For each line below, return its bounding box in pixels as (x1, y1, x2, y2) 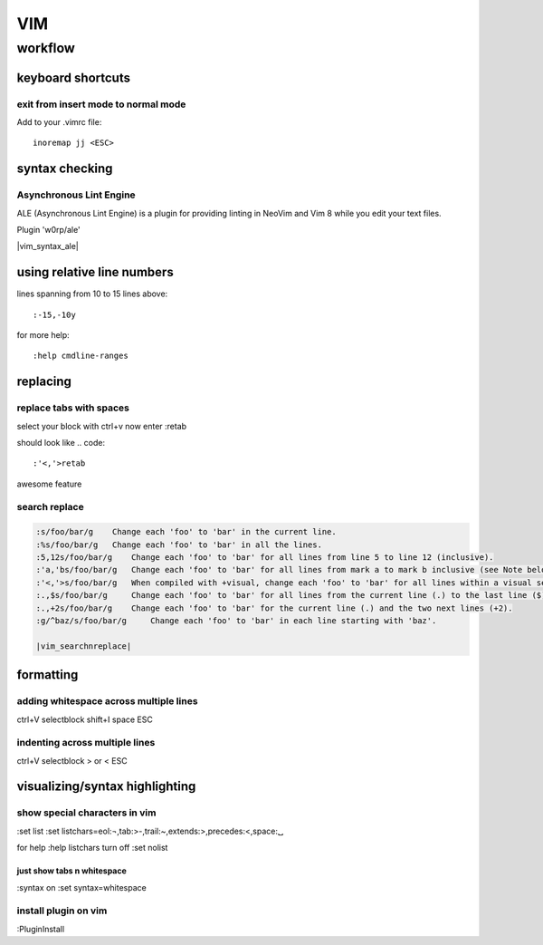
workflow (16, 40, 76, 56)
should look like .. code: (16, 437, 106, 448)
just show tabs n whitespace (16, 865, 127, 876)
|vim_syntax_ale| (16, 241, 79, 252)
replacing (16, 374, 72, 390)
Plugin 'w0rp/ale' (16, 224, 81, 235)
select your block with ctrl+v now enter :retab (16, 420, 187, 431)
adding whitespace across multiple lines (16, 695, 198, 708)
